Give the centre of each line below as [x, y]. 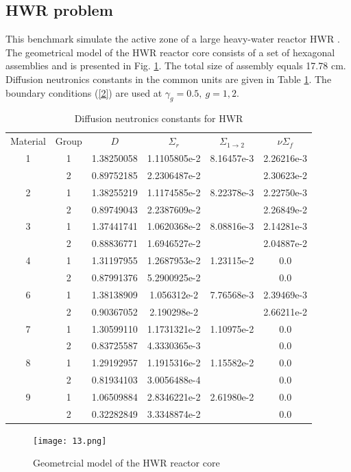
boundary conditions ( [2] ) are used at [84, 92]
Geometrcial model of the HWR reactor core [126, 463]
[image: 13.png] [70, 441]
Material [28, 141]
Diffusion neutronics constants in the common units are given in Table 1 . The [169, 79]
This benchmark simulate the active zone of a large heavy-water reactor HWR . [173, 39]
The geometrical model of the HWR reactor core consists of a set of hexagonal [170, 52]
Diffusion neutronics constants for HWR [159, 118]
